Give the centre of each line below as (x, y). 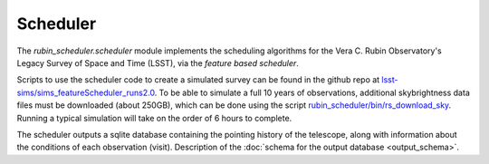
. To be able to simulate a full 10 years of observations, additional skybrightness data (312, 92)
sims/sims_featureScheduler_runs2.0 (86, 92)
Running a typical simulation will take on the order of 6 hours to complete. (154, 118)
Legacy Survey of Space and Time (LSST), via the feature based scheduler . (158, 63)
